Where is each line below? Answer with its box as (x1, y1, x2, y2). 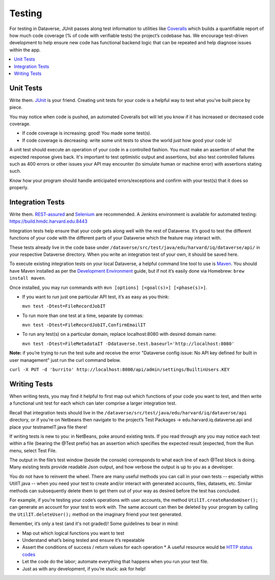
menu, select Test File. (9, 447, 57, 454)
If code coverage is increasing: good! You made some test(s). (22, 130, 151, 136)
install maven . (9, 275, 46, 281)
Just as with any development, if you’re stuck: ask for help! (22, 566, 146, 572)
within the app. (9, 46, 41, 53)
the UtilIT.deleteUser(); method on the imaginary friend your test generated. (9, 511, 183, 517)
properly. (9, 184, 29, 191)
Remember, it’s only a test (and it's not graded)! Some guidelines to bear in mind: (9, 520, 179, 527)
